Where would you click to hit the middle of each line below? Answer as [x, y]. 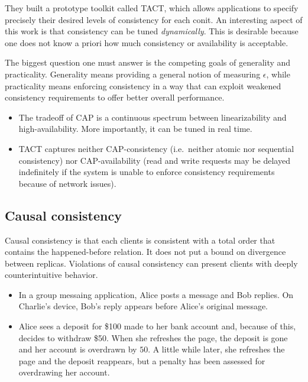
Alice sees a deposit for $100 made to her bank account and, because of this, [157, 326]
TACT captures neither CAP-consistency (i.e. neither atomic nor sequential [156, 148]
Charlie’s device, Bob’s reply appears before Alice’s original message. [143, 306]
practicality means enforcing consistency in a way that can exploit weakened [143, 85]
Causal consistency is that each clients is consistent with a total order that [140, 240]
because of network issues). [67, 183]
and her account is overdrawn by [78, 349]
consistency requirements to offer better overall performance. [115, 97]
